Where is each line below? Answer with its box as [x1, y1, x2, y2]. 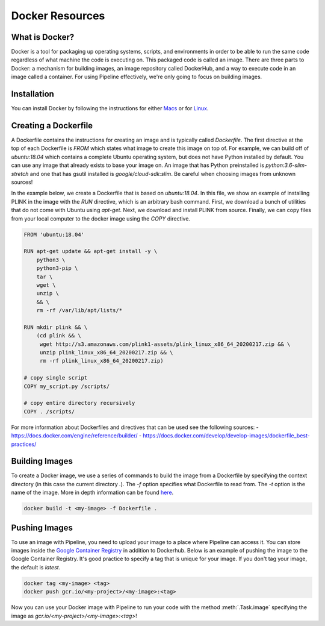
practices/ [11, 440, 37, 448]
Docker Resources [11, 9, 105, 22]
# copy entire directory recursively [23, 399, 135, 407]
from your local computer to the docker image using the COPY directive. [11, 214, 191, 222]
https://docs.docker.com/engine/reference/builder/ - [11, 432, 141, 439]
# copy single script [23, 374, 88, 381]
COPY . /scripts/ [23, 408, 75, 415]
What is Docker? [11, 32, 75, 42]
